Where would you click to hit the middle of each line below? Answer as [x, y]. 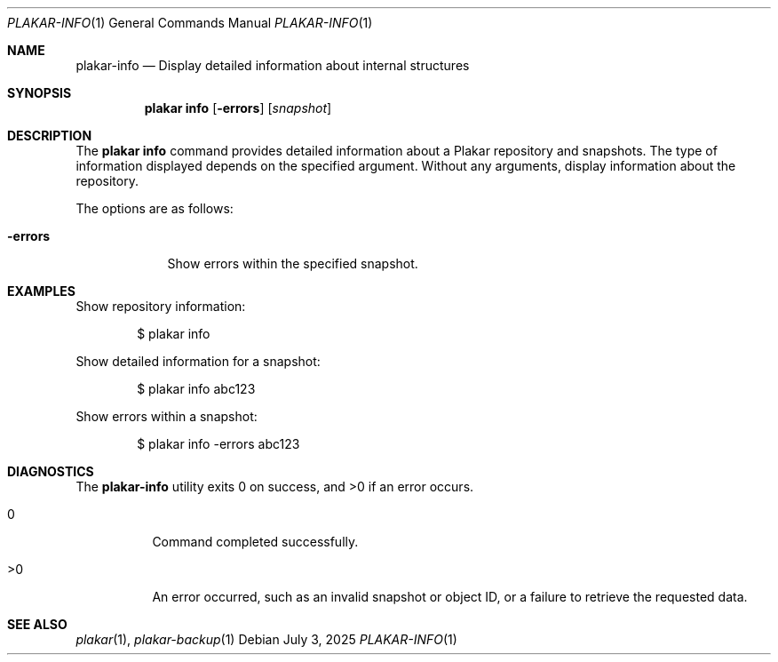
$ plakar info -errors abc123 [218, 444]
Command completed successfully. [255, 542]
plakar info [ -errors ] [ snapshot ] [238, 108]
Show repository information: [161, 306]
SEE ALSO [37, 624]
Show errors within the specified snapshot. [293, 263]
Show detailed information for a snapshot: [198, 361]
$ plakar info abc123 [196, 389]
